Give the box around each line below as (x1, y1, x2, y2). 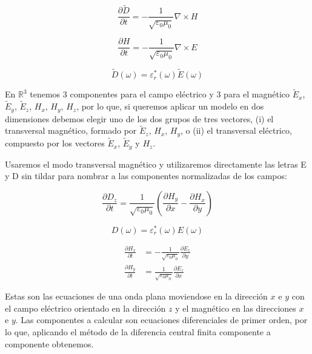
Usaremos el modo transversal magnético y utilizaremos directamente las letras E (5, 157, 307, 170)
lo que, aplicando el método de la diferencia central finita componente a (5, 325, 271, 338)
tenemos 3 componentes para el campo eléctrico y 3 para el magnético (30, 88, 290, 100)
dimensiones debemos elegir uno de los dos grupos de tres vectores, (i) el (5, 112, 274, 125)
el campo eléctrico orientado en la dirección (5, 301, 166, 314)
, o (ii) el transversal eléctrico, (181, 124, 292, 137)
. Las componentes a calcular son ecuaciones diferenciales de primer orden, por (15, 313, 308, 326)
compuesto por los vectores (5, 137, 105, 149)
